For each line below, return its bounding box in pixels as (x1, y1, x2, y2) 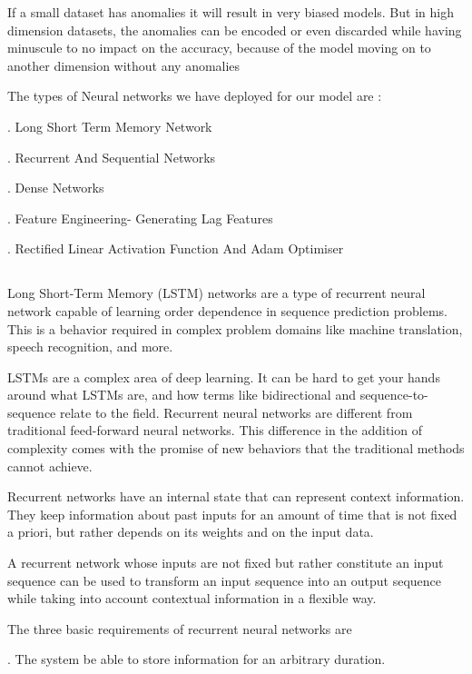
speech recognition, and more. (7, 337, 173, 356)
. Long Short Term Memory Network (7, 116, 212, 135)
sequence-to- (359, 385, 428, 404)
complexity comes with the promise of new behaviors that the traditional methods (7, 439, 465, 458)
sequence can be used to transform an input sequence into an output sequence (7, 570, 442, 590)
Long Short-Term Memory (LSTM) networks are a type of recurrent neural (7, 283, 426, 302)
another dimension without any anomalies (7, 55, 241, 74)
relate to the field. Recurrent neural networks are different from (60, 402, 413, 421)
